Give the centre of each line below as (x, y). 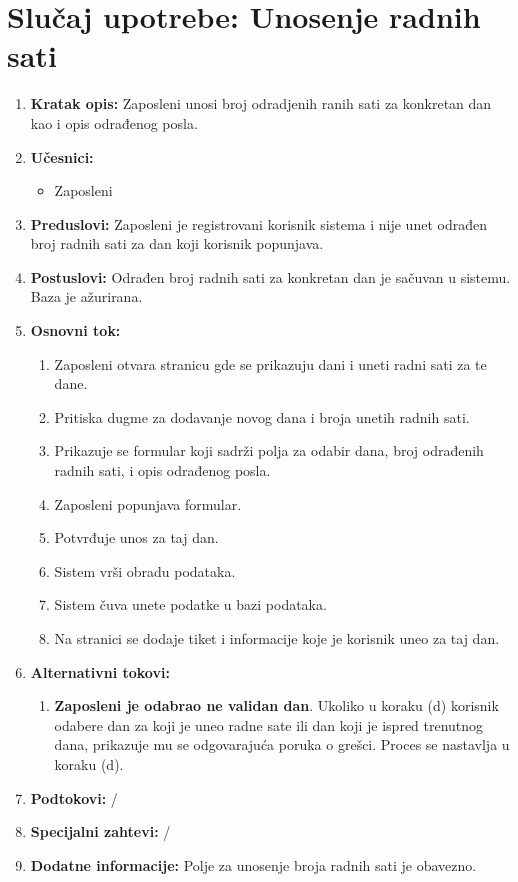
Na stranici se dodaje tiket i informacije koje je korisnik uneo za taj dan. (277, 638)
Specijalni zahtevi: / (100, 831)
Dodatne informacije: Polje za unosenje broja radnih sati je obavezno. (253, 864)
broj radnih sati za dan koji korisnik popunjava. (177, 243)
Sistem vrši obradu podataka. (145, 570)
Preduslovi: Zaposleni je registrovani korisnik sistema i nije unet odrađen (258, 223)
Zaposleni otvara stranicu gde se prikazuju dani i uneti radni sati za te (270, 363)
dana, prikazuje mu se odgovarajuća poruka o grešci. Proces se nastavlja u (282, 744)
